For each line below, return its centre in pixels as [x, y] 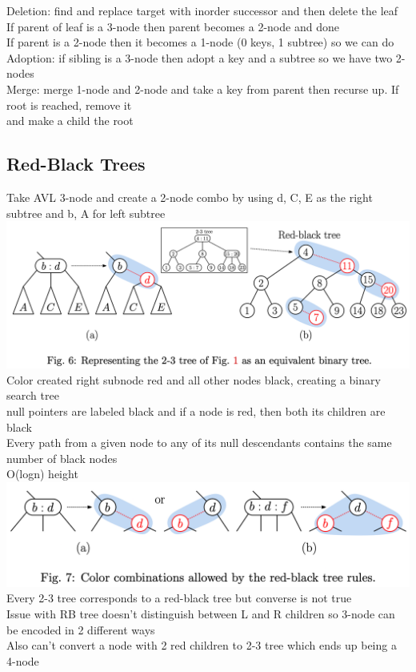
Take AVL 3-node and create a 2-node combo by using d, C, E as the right [190, 197]
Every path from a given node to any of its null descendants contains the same [199, 443]
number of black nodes [62, 458]
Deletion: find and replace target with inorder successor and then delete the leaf [202, 10]
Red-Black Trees [76, 164]
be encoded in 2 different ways [81, 629]
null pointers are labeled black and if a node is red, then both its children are [196, 411]
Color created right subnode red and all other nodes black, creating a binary [194, 379]
